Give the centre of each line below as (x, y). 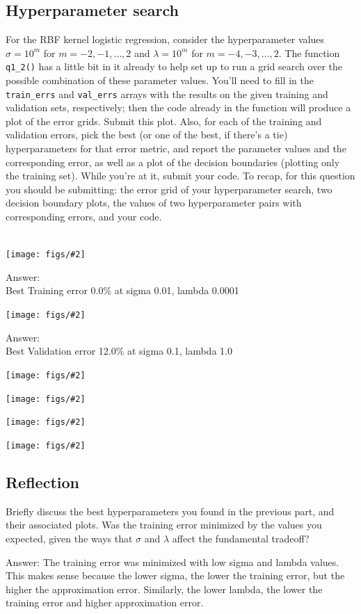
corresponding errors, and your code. (84, 217)
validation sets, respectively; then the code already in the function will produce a (178, 107)
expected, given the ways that (69, 538)
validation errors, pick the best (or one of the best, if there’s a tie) (147, 135)
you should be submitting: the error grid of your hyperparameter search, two (169, 189)
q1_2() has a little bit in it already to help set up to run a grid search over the (174, 66)
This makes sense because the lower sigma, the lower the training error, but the (175, 575)
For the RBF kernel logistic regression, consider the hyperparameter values (165, 39)
